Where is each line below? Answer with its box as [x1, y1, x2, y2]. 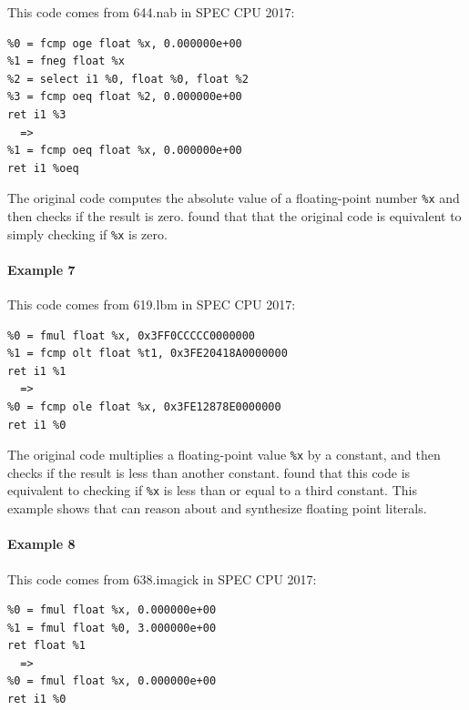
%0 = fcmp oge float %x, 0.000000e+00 [7, 36, 242, 50]
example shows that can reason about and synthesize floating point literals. [7, 499, 427, 518]
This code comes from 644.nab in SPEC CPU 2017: [7, 3, 295, 21]
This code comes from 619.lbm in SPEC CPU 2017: [7, 295, 296, 314]
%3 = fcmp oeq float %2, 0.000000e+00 [7, 90, 242, 104]
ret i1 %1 [7, 364, 66, 378]
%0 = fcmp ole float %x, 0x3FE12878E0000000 [7, 401, 281, 414]
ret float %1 [7, 639, 86, 653]
